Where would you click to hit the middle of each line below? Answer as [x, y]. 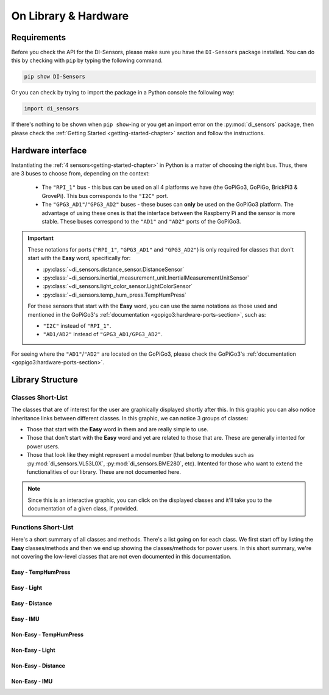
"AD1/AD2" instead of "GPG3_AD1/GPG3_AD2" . [103, 334]
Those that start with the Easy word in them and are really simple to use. [118, 429]
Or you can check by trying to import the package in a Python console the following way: [123, 93]
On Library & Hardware [70, 16]
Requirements [39, 37]
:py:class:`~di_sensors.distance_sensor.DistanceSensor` [114, 269]
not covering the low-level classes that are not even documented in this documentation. [121, 557]
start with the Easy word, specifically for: [79, 258]
